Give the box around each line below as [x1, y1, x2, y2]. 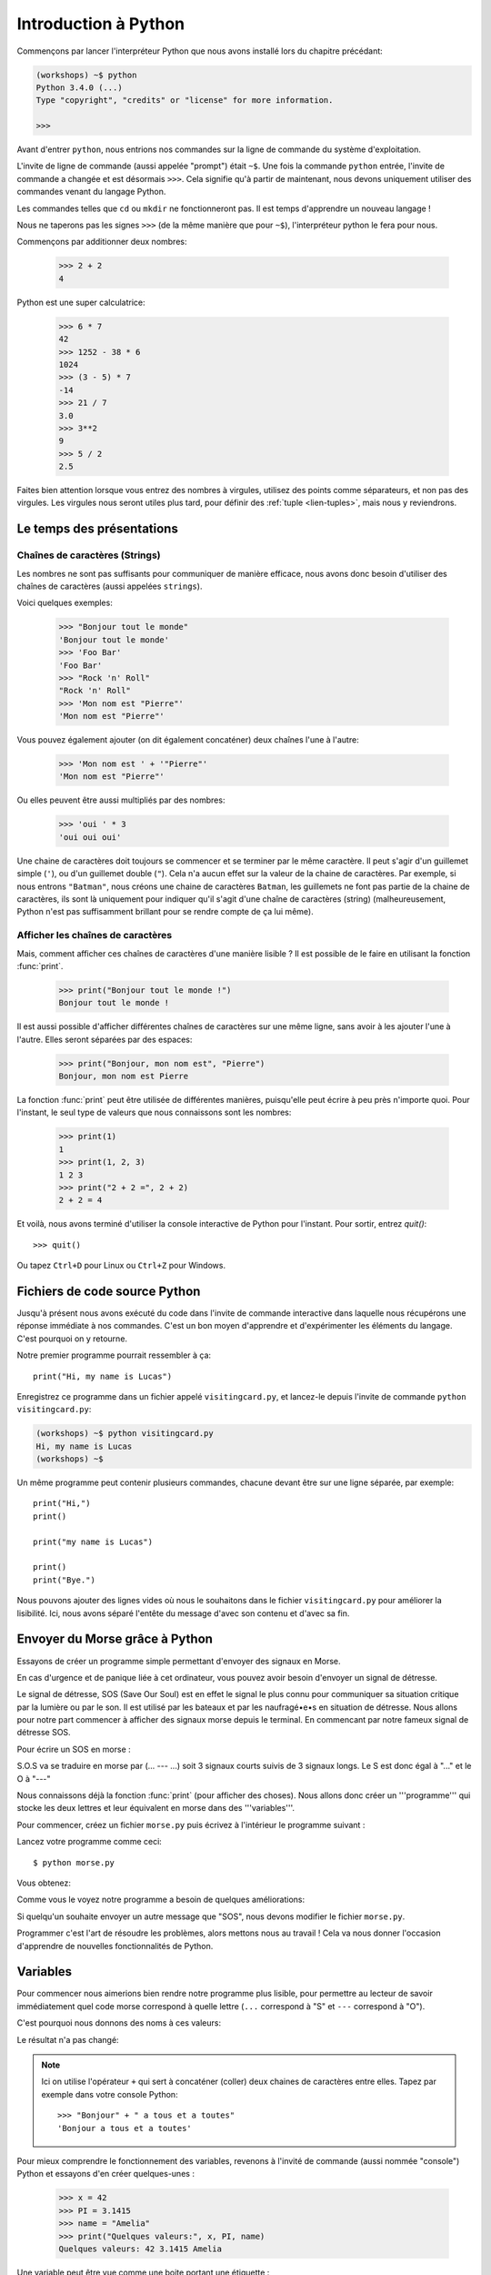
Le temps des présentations [16, 521, 179, 537]
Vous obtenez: [16, 1877, 72, 1888]
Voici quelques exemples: [16, 597, 113, 609]
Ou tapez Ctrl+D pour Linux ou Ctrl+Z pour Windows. [16, 1260, 226, 1271]
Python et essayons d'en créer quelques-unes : [16, 2169, 195, 2179]
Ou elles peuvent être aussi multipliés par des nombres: [16, 794, 225, 805]
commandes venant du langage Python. [16, 187, 166, 197]
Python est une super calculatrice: [16, 297, 145, 308]
